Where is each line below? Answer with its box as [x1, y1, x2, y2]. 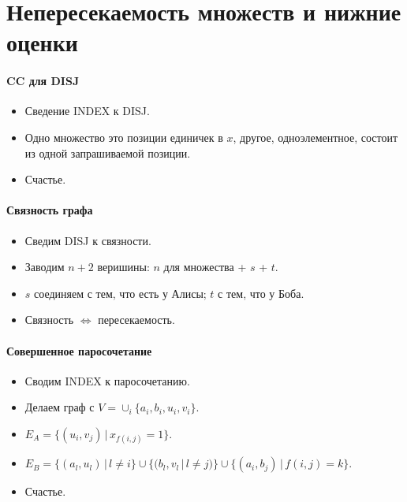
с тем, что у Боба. [218, 284, 304, 301]
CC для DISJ [6, 73, 80, 89]
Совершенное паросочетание [6, 342, 152, 359]
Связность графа [6, 202, 93, 218]
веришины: [97, 258, 150, 275]
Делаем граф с [24, 399, 95, 415]
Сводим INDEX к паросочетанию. [24, 372, 190, 389]
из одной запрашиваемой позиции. [24, 144, 191, 161]
